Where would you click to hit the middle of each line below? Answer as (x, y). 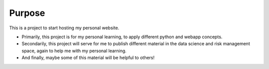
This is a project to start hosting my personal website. (64, 28)
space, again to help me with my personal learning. (74, 51)
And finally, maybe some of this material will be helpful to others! (88, 58)
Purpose (27, 13)
